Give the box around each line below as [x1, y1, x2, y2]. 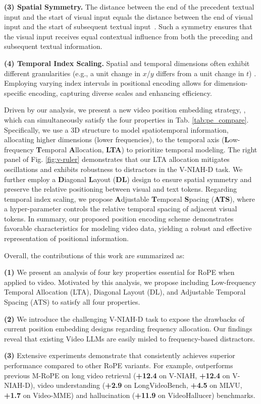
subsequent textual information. [4, 41, 102, 51]
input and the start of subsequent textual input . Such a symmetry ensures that [4, 21, 252, 32]
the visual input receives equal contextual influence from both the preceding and [4, 31, 253, 41]
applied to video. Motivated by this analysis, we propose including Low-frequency [4, 276, 256, 287]
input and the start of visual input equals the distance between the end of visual [4, 11, 253, 22]
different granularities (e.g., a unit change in [4, 68, 141, 78]
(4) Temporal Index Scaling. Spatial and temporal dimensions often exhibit [4, 57, 250, 68]
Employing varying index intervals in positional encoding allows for [4, 78, 212, 88]
